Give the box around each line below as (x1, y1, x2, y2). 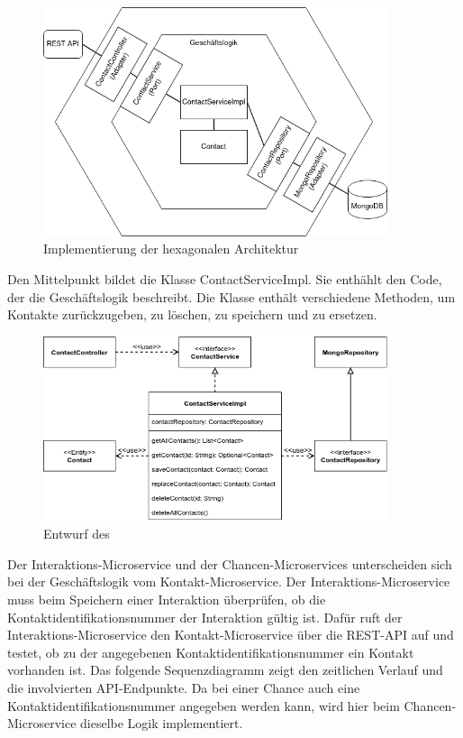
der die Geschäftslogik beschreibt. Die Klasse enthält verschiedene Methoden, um (7, 287, 456, 306)
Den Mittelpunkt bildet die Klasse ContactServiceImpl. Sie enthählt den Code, (7, 269, 442, 288)
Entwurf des (43, 524, 110, 543)
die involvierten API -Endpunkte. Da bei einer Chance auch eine (7, 678, 360, 696)
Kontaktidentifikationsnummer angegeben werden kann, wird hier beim (7, 696, 400, 715)
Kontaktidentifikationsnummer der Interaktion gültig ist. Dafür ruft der (7, 607, 403, 626)
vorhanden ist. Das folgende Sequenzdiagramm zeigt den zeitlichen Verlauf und (7, 660, 443, 679)
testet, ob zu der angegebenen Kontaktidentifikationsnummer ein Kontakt (7, 642, 414, 661)
